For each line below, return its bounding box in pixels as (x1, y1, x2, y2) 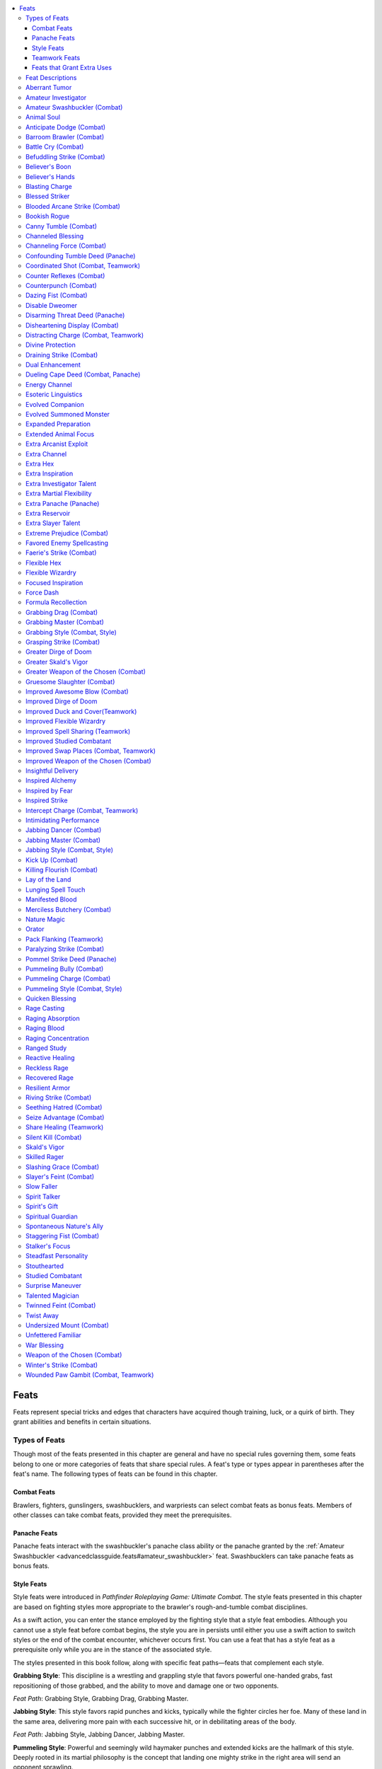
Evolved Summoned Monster (25, 410, 110, 419)
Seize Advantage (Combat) (25, 1113, 105, 1122)
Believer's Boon (25, 163, 71, 171)
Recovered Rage (25, 1073, 74, 1082)
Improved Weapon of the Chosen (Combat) (25, 756, 151, 765)
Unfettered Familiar (25, 1331, 81, 1339)
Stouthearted (25, 1262, 64, 1270)
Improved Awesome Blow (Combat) (25, 687, 129, 696)
